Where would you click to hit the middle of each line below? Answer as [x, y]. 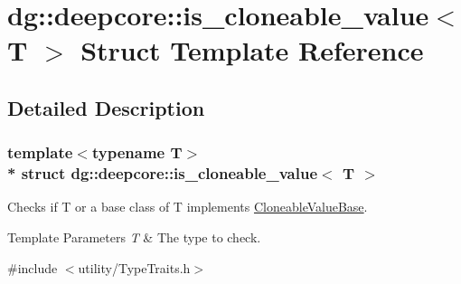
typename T [137, 152]
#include [33, 267]
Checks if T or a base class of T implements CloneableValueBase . [188, 207]
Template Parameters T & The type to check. [134, 237]
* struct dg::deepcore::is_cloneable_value [163, 173]
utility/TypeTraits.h [134, 267]
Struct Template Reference [252, 50]
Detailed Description [106, 107]
